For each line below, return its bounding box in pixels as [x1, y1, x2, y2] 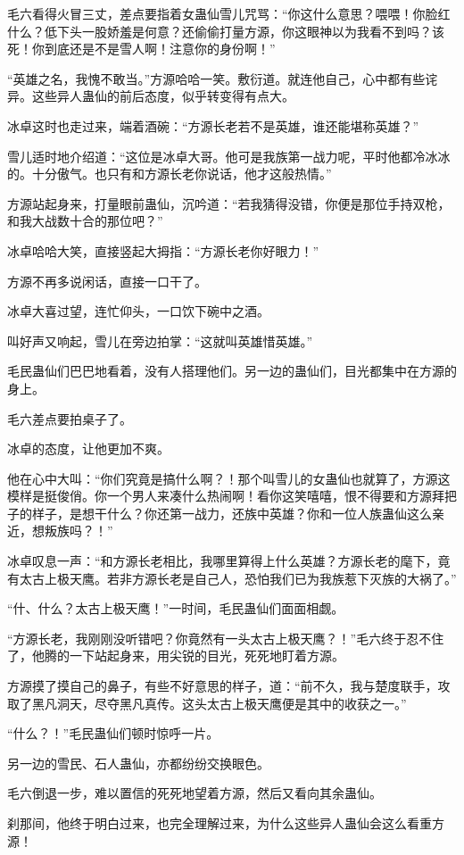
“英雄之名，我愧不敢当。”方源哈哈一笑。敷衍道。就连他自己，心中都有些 [7, 69, 426, 87]
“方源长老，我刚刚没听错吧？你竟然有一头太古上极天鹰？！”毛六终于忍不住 [7, 628, 444, 647]
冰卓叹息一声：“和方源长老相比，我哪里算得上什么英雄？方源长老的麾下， [7, 552, 438, 570]
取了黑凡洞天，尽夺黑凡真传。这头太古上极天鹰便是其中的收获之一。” [7, 693, 407, 712]
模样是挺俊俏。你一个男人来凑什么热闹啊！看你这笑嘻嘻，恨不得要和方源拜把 [7, 486, 457, 505]
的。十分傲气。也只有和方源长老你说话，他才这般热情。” [7, 164, 332, 183]
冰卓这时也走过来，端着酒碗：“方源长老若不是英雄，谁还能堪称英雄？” [7, 116, 419, 135]
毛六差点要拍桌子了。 [7, 409, 132, 427]
